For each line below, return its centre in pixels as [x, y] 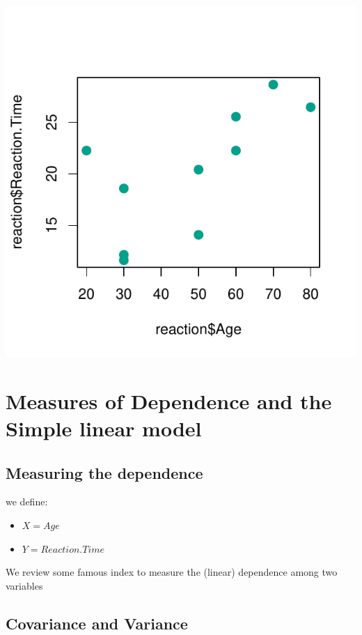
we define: [27, 502]
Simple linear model [104, 428]
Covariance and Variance [97, 623]
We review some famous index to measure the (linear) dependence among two [172, 572]
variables [24, 585]
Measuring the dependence [104, 472]
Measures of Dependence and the [169, 400]
